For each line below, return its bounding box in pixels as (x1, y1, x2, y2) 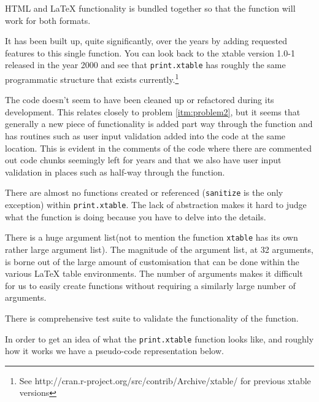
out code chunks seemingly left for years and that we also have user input (5, 153, 282, 166)
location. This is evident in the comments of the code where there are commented (5, 141, 312, 154)
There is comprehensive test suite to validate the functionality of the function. (5, 311, 299, 324)
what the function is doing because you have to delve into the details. (5, 210, 266, 223)
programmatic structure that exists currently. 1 (5, 71, 179, 85)
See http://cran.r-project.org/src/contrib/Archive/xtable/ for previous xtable (19, 374, 311, 387)
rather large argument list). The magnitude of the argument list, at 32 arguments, (5, 243, 313, 255)
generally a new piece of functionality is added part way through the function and (5, 117, 313, 130)
